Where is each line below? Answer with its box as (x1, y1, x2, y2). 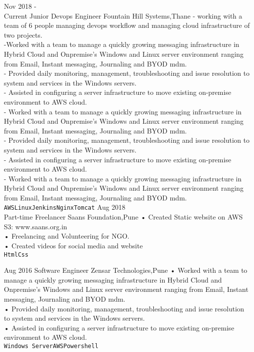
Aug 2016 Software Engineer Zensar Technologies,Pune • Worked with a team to (4, 265, 248, 275)
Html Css (4, 251, 29, 258)
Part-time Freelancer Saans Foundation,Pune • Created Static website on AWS (4, 212, 243, 222)
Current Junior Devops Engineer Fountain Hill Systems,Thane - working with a (4, 10, 242, 21)
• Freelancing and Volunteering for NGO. (4, 231, 129, 241)
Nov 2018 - (4, 1, 37, 11)
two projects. (4, 29, 42, 40)
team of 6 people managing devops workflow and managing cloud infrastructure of (4, 20, 250, 30)
